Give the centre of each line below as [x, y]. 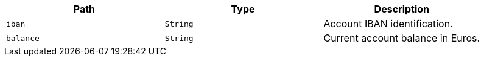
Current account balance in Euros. [402, 38]
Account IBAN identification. [388, 24]
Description [402, 9]
